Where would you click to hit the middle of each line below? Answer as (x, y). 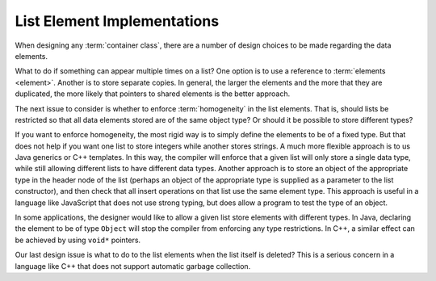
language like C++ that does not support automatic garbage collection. (133, 266)
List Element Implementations (117, 21)
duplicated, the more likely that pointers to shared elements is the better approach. (153, 94)
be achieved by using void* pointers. (78, 240)
